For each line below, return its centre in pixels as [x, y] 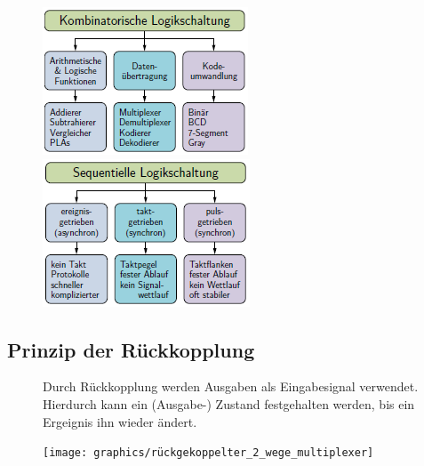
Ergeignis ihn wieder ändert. [120, 421]
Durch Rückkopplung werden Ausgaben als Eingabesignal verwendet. [231, 386]
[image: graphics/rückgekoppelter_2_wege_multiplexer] [208, 453]
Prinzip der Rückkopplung [131, 349]
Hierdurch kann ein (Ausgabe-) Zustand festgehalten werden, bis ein [229, 403]
